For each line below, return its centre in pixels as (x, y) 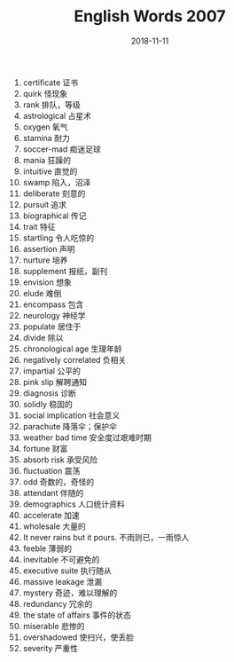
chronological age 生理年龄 (72, 349)
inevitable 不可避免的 (61, 559)
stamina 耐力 (46, 138)
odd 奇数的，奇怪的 (58, 482)
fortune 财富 (45, 448)
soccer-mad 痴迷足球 (62, 149)
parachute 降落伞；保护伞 (70, 426)
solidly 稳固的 (48, 404)
